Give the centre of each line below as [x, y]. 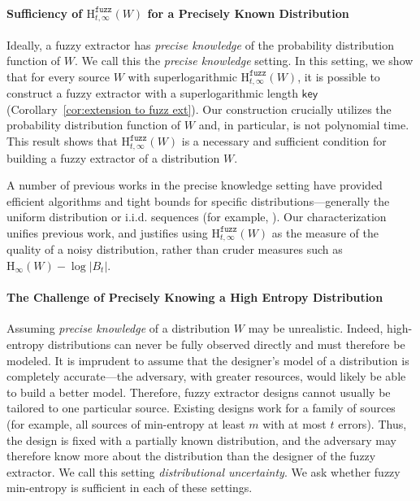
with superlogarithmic [182, 76]
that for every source [58, 76]
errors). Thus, [372, 423]
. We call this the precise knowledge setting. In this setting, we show [244, 61]
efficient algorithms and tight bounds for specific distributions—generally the [198, 200]
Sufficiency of [45, 13]
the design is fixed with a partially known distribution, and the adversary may [202, 440]
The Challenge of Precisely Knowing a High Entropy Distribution [195, 297]
